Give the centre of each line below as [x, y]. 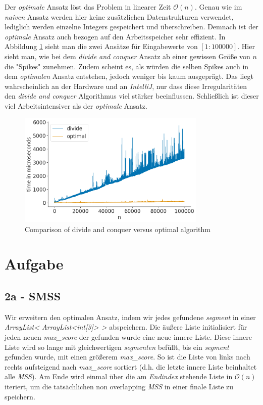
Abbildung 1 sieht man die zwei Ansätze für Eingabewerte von [101, 46]
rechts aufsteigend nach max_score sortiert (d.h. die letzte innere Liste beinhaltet [131, 366]
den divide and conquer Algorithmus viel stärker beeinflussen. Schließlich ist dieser [132, 96]
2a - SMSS [33, 296]
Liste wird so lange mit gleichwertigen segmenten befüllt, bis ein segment [117, 347]
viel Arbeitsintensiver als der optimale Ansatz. [76, 105]
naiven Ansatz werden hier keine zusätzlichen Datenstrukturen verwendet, [119, 16]
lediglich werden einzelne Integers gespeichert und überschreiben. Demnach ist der [131, 27]
